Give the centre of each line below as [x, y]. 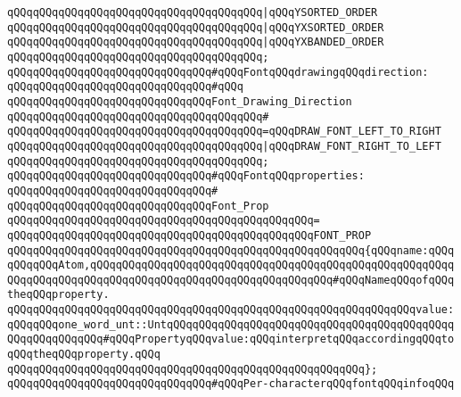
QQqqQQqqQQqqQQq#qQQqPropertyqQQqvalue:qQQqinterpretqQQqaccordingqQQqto [231, 339]
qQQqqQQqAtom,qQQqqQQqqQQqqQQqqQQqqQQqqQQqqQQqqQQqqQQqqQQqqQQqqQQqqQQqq [231, 265]
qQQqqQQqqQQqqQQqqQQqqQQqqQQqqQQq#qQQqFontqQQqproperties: [186, 176]
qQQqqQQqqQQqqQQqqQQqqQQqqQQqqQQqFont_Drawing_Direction [180, 101]
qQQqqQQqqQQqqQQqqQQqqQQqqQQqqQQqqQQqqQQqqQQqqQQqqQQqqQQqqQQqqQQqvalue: [231, 310]
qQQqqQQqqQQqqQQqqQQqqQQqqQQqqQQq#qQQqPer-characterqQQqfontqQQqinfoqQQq [231, 384]
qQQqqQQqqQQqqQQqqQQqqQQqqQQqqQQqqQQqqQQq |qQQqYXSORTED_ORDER [196, 27]
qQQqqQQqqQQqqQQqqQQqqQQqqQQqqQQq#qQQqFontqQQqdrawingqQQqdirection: [218, 72]
